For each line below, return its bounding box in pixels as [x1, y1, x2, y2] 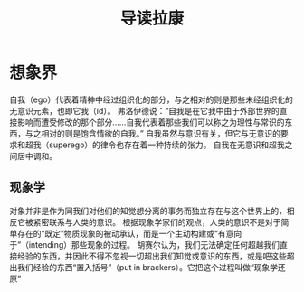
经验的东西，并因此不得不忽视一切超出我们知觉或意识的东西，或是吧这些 [16, 250, 287, 261]
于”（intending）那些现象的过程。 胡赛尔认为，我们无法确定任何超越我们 [9, 239, 280, 250]
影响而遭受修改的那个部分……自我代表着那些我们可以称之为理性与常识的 [16, 117, 285, 127]
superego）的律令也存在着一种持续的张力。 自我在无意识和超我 [48, 139, 285, 150]
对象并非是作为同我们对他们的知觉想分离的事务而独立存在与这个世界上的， [9, 205, 287, 216]
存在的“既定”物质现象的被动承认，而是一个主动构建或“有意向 [16, 228, 242, 239]
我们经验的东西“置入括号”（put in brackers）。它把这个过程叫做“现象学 [16, 261, 279, 272]
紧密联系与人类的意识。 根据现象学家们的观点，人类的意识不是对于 [33, 216, 281, 227]
